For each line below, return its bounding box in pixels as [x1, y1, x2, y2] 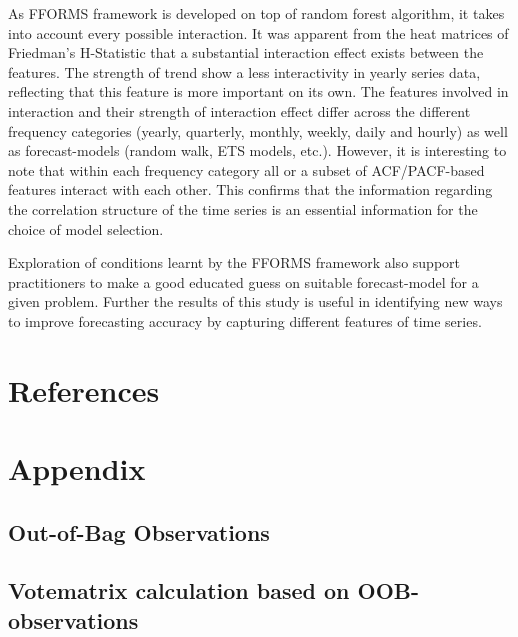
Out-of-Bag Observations [8, 516, 270, 547]
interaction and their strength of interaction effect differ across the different [8, 100, 471, 121]
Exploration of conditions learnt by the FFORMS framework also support [8, 252, 460, 273]
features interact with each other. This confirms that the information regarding [8, 179, 493, 200]
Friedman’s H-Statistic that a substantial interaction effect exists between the [8, 42, 484, 63]
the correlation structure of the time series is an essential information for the [8, 198, 478, 219]
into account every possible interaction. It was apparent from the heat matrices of [8, 22, 509, 43]
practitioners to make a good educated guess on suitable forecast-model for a [8, 271, 479, 292]
